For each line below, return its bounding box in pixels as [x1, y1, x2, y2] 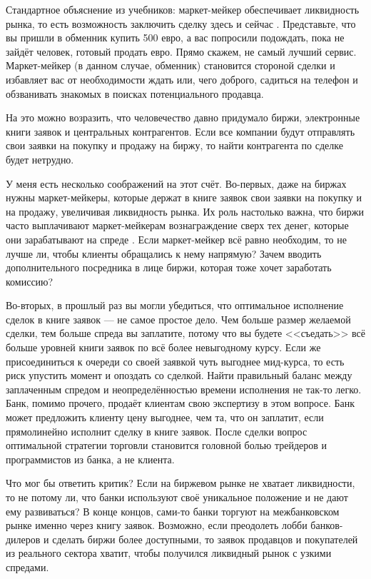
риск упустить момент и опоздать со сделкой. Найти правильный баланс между [6, 368, 352, 383]
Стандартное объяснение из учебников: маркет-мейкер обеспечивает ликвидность [6, 2, 360, 16]
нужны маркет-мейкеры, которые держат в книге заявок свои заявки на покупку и [6, 190, 362, 205]
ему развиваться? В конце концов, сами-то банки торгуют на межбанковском [6, 503, 340, 518]
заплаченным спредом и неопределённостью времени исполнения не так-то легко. [6, 381, 362, 396]
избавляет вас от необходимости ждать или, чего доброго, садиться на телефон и [6, 71, 358, 86]
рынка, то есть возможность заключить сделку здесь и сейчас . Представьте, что [6, 16, 356, 31]
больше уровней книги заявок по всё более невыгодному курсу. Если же [6, 340, 321, 355]
